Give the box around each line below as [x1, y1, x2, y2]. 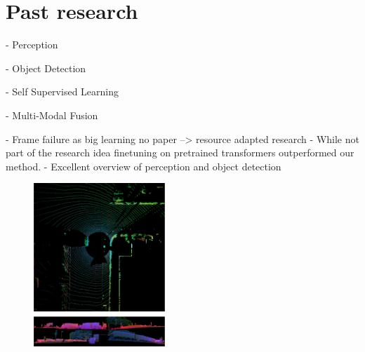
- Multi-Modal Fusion [6, 107, 98, 122]
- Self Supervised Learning [6, 84, 119, 99]
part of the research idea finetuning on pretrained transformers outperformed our [6, 145, 354, 160]
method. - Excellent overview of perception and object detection [6, 158, 281, 173]
